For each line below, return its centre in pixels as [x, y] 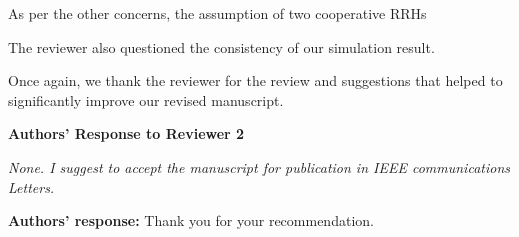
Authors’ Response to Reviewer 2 [126, 133]
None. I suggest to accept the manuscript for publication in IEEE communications [259, 166]
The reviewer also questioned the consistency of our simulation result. [221, 46]
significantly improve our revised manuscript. [146, 99]
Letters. [31, 186]
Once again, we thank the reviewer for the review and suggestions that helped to [255, 80]
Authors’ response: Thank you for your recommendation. [191, 220]
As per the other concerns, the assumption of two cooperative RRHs [217, 13]
